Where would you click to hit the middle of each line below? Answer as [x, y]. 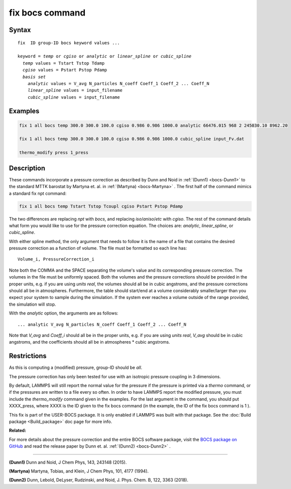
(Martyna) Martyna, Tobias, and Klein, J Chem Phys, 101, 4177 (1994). [79, 471]
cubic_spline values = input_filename [74, 97]
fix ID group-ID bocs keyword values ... [69, 43]
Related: [18, 431]
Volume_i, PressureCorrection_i [56, 259]
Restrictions [28, 356]
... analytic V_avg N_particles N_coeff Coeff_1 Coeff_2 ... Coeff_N [102, 324]
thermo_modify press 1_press [54, 153]
